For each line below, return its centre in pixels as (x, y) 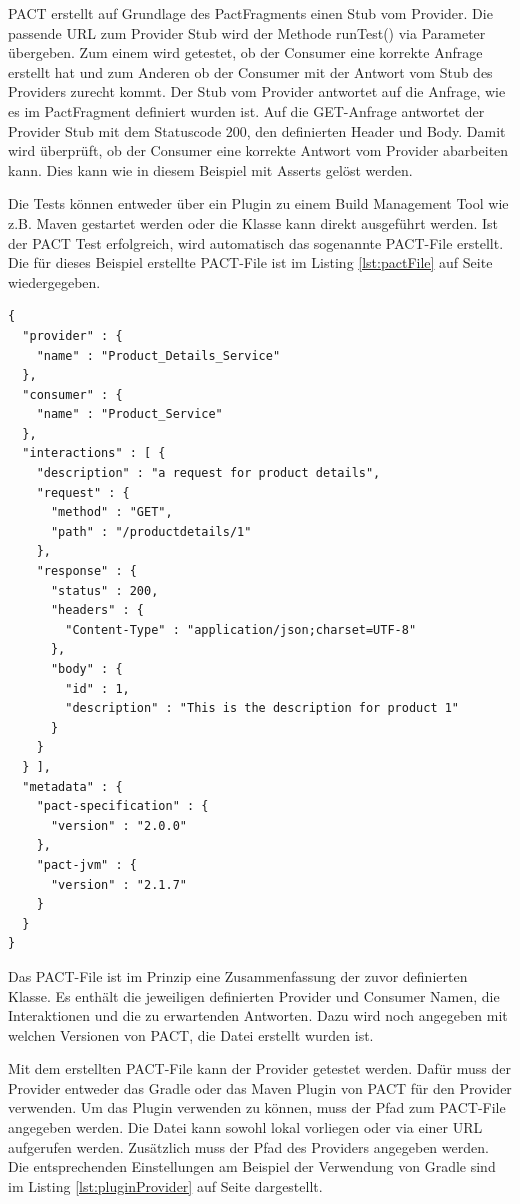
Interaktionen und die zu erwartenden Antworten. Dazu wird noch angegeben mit (258, 1015)
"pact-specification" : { (122, 806)
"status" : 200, (104, 590)
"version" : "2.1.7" (118, 884)
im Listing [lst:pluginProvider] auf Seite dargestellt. (165, 1185)
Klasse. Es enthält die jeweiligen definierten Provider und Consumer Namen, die (254, 995)
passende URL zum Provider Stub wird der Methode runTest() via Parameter (247, 32)
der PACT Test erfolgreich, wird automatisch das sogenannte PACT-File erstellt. (256, 242)
